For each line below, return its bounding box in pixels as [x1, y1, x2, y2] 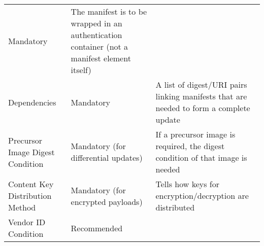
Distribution [8, 190, 52, 201]
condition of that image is [155, 152, 247, 163]
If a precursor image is [155, 128, 236, 140]
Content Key [8, 178, 54, 190]
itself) [71, 64, 91, 76]
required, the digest [155, 140, 225, 152]
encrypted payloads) [71, 195, 143, 207]
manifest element [71, 52, 131, 64]
